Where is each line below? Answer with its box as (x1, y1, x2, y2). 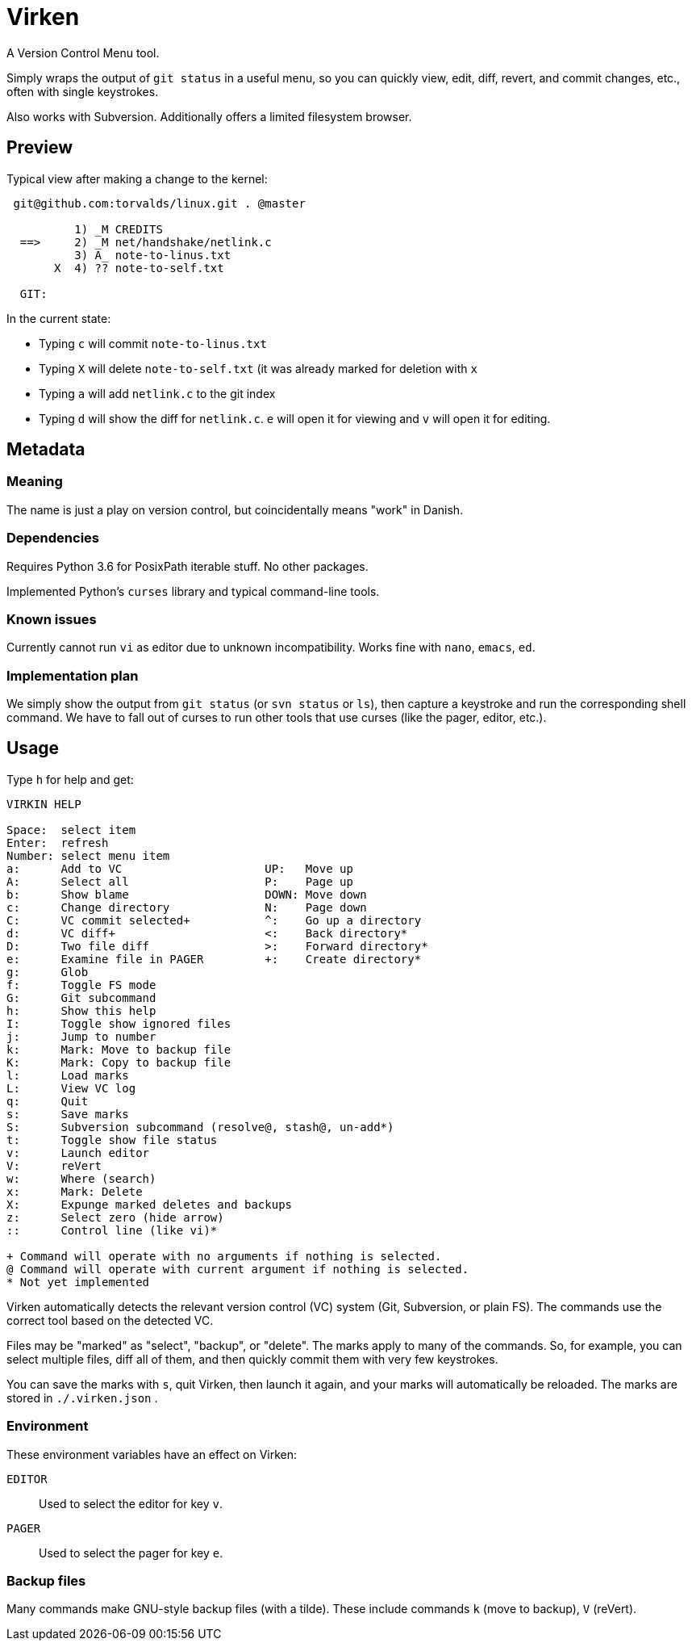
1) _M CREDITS (74, 222, 163, 236)
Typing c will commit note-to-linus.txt (39, 336, 267, 350)
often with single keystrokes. (6, 84, 159, 98)
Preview (6, 137, 73, 158)
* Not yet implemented (6, 1275, 150, 1289)
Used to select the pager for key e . (39, 1545, 223, 1560)
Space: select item (6, 823, 136, 836)
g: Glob (6, 965, 89, 979)
